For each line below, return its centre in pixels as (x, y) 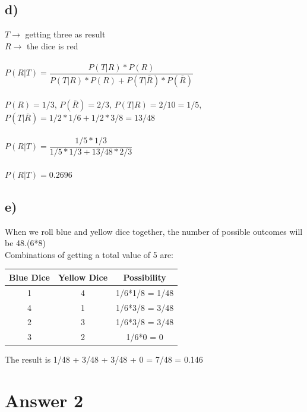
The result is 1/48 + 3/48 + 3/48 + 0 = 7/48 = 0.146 (104, 359)
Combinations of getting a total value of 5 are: (89, 254)
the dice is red (53, 45)
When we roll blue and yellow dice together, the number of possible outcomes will (154, 231)
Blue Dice (29, 277)
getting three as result (65, 34)
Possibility (145, 277)
